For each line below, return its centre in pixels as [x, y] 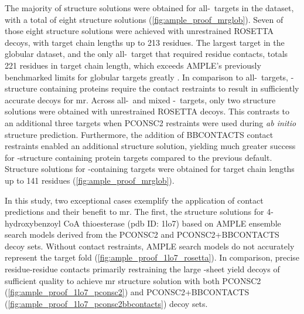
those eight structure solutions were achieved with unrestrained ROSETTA [139, 31]
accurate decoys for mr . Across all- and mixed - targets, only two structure [140, 99]
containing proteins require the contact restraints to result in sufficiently [170, 88]
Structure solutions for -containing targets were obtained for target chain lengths [150, 169]
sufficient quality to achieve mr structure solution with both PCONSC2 [133, 280]
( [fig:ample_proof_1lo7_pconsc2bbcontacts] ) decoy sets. [106, 303]
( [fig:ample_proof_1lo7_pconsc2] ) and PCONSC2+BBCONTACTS [127, 292]
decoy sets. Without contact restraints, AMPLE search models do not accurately [150, 246]
